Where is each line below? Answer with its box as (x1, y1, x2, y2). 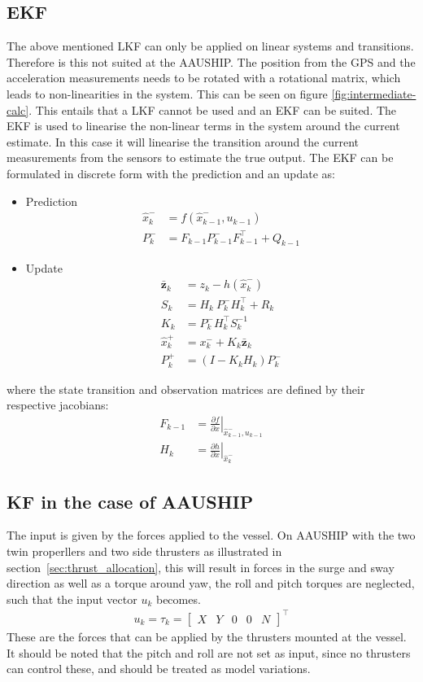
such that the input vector (7, 590, 137, 607)
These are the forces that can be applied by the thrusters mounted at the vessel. (7, 627, 407, 645)
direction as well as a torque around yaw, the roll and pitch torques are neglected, (7, 575, 415, 592)
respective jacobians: (7, 396, 109, 413)
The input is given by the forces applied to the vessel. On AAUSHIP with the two (7, 527, 416, 544)
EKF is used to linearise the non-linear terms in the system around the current (7, 117, 400, 134)
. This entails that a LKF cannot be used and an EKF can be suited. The (28, 101, 397, 118)
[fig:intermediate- (331, 85, 416, 102)
